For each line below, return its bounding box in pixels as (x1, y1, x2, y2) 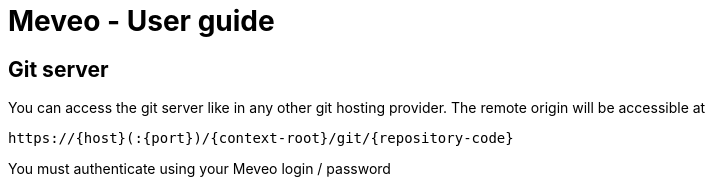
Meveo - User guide (8, 4, 275, 38)
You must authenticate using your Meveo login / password (8, 160, 391, 178)
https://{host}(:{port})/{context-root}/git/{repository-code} (8, 130, 514, 147)
